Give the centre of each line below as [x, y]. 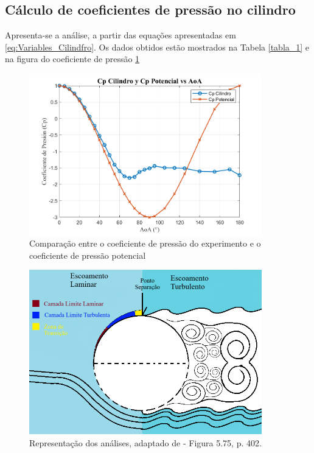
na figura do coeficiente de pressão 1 [72, 59]
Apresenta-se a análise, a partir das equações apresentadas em [120, 35]
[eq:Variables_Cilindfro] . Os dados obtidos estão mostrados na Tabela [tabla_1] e [157, 47]
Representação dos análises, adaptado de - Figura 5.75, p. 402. [145, 442]
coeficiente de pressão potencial [88, 255]
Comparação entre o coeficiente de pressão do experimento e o [145, 243]
